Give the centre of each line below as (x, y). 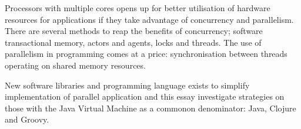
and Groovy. (27, 119)
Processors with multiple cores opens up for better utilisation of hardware (138, 8)
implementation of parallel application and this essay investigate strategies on (145, 96)
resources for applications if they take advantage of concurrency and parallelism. (149, 19)
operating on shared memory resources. (75, 65)
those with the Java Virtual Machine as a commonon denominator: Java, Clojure (150, 108)
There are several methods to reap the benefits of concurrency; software (134, 31)
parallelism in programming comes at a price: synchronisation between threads (146, 54)
